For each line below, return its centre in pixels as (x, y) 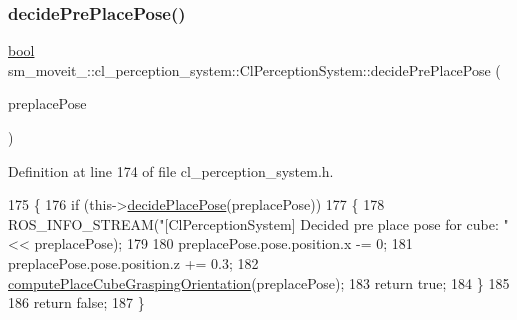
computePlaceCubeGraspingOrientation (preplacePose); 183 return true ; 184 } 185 (259, 282)
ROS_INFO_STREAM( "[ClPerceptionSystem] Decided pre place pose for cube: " (258, 223)
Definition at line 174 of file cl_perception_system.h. (171, 170)
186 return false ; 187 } (76, 302)
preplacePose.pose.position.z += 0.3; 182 (133, 262)
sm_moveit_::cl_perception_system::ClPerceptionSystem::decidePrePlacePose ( (254, 69)
